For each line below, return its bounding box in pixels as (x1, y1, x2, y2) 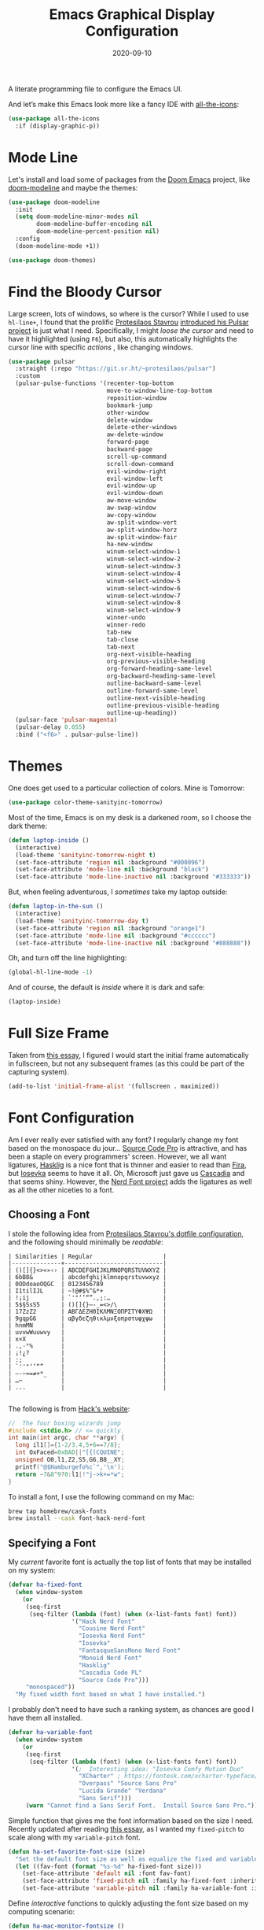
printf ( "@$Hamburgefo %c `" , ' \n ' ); (15, 1462, 125, 1471)
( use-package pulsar (8, 357, 76, 365)
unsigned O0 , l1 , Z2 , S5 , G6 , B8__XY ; (15, 1456, 125, 1464)
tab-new (106, 628, 132, 636)
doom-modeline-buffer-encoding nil (36, 220, 153, 228)
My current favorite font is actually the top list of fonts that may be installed (8, 1557, 251, 1567)
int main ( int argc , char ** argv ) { (8, 1434, 125, 1442)
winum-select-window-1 (106, 548, 181, 556)
